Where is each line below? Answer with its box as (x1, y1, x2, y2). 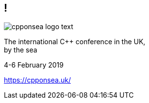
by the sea (4, 46, 37, 54)
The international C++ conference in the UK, (4, 37, 146, 46)
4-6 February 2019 (4, 61, 64, 69)
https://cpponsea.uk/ (4, 76, 71, 85)
